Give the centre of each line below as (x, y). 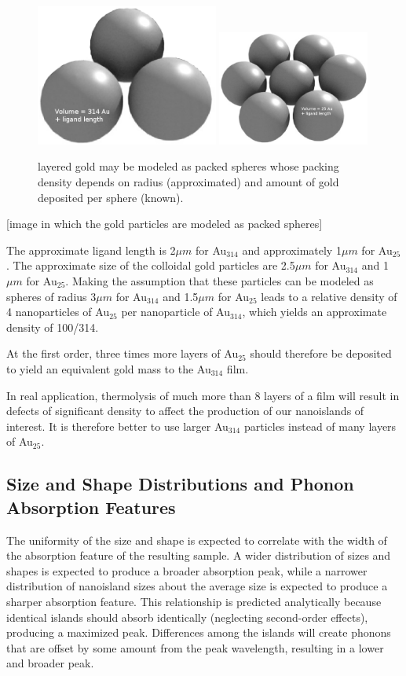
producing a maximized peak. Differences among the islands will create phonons (199, 632)
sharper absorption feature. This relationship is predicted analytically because (194, 601)
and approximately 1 (292, 250)
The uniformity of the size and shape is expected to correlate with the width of (197, 540)
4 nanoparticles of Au (58, 312)
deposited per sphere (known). (111, 197)
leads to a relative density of (329, 296)
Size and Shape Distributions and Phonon (180, 484)
